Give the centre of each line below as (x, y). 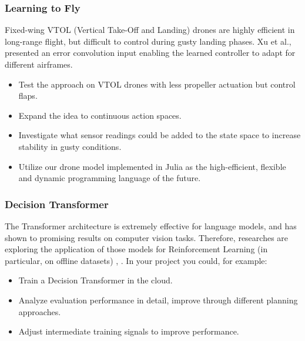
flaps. (28, 96)
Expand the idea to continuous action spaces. (100, 115)
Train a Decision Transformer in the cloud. (95, 280)
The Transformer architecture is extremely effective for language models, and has (151, 225)
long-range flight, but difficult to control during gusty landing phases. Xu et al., (148, 41)
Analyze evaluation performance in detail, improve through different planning (158, 300)
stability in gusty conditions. (70, 146)
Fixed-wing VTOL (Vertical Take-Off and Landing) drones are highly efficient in (150, 30)
